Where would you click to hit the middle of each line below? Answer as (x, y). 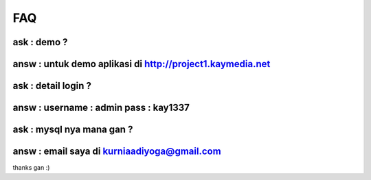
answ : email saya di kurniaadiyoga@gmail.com (117, 152)
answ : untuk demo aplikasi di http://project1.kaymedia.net (142, 64)
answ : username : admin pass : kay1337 (101, 108)
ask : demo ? (40, 42)
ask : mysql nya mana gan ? (73, 130)
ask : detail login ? (52, 86)
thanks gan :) (31, 168)
